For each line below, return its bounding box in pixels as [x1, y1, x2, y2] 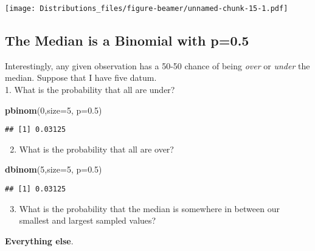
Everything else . [5, 234, 74, 247]
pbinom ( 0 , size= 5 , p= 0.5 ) [5, 103, 102, 116]
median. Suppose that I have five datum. [5, 71, 157, 84]
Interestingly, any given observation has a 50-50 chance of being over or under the [5, 59, 310, 72]
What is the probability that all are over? [19, 142, 174, 155]
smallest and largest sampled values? [19, 214, 156, 227]
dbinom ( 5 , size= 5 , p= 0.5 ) [5, 163, 102, 176]
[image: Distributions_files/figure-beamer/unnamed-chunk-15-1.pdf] [5, 4, 288, 13]
